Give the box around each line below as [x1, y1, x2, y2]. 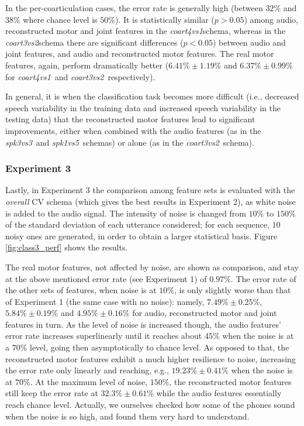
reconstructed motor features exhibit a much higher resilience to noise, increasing [5, 352, 296, 365]
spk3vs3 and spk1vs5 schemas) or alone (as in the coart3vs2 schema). [5, 136, 254, 148]
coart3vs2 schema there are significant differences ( [5, 36, 184, 48]
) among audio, [244, 13, 298, 25]
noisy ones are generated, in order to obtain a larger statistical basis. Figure [5, 229, 278, 242]
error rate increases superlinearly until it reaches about [5, 329, 202, 342]
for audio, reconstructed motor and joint [132, 307, 277, 319]
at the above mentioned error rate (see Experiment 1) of [5, 272, 207, 284]
